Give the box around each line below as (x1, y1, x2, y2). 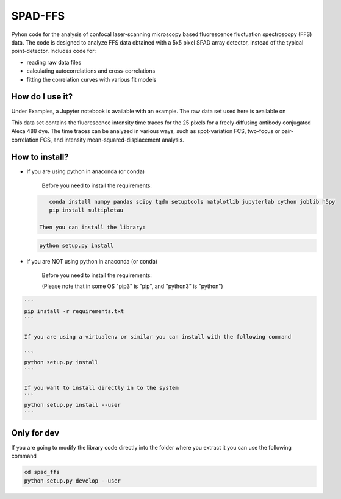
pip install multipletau (49, 207, 123, 214)
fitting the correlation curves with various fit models (26, 76, 157, 83)
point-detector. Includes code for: (11, 48, 96, 55)
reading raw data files (26, 59, 82, 66)
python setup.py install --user (24, 401, 121, 409)
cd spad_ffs (24, 468, 60, 476)
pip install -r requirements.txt (24, 307, 124, 314)
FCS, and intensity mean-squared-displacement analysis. (40, 136, 184, 143)
